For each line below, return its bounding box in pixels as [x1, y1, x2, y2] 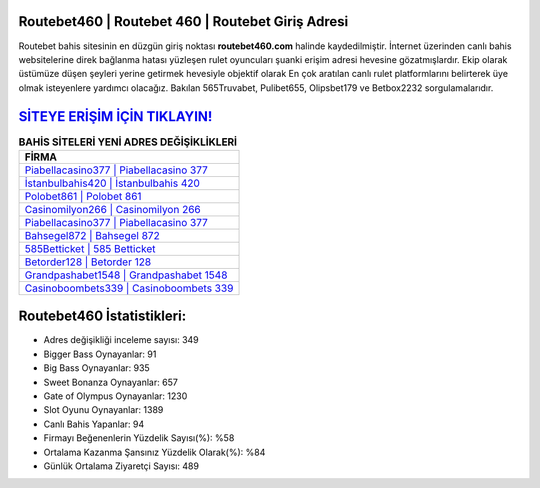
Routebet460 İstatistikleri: [18, 308, 187, 325]
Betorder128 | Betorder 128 [24, 255, 152, 269]
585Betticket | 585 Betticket [24, 241, 156, 255]
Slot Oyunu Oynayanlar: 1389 [43, 404, 164, 416]
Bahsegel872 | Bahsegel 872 [24, 228, 160, 242]
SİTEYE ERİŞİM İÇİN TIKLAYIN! [18, 108, 213, 125]
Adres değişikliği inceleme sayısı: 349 [43, 334, 199, 346]
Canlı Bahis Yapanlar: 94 [43, 418, 145, 430]
